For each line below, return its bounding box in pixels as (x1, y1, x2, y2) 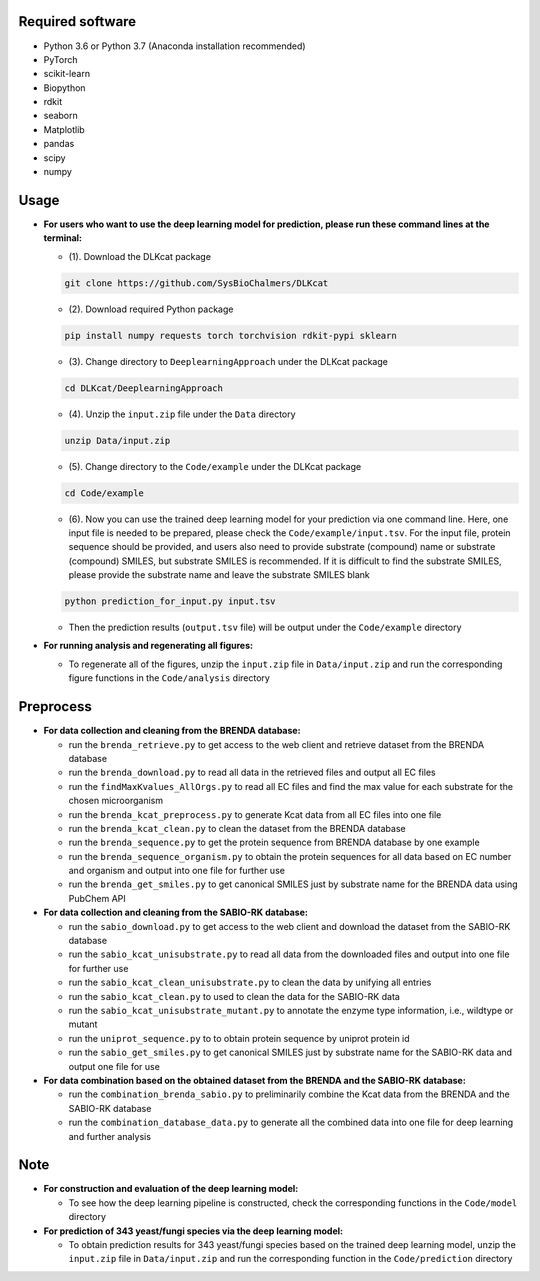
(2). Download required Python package (68, 303, 234, 315)
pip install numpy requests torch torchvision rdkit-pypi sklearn (64, 330, 397, 341)
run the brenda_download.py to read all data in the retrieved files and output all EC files (68, 766, 436, 779)
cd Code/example (64, 487, 145, 499)
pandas (43, 138, 75, 150)
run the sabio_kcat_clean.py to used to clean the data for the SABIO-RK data (68, 990, 400, 1002)
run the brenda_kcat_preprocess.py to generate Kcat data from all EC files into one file (68, 808, 442, 820)
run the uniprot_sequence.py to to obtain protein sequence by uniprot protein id (68, 1032, 410, 1044)
